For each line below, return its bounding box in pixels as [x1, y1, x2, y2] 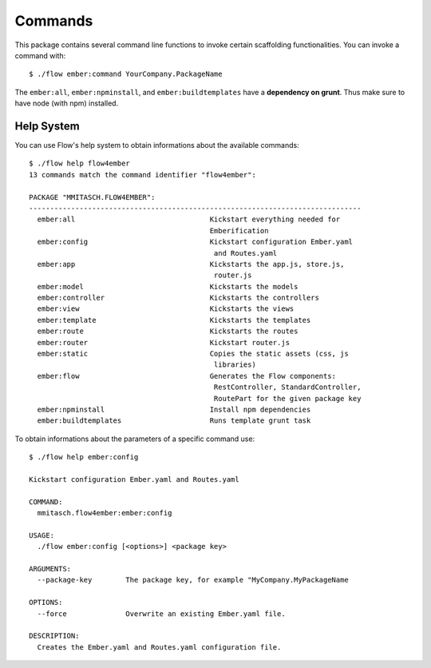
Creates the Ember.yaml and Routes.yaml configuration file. [37, 642, 282, 651]
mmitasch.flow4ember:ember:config [37, 508, 172, 518]
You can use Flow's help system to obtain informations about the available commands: [14, 141, 299, 150]
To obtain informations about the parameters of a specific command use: [14, 434, 255, 443]
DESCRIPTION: [29, 631, 80, 641]
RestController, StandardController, [213, 383, 362, 392]
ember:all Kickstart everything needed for [37, 215, 341, 224]
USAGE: [29, 531, 55, 539]
